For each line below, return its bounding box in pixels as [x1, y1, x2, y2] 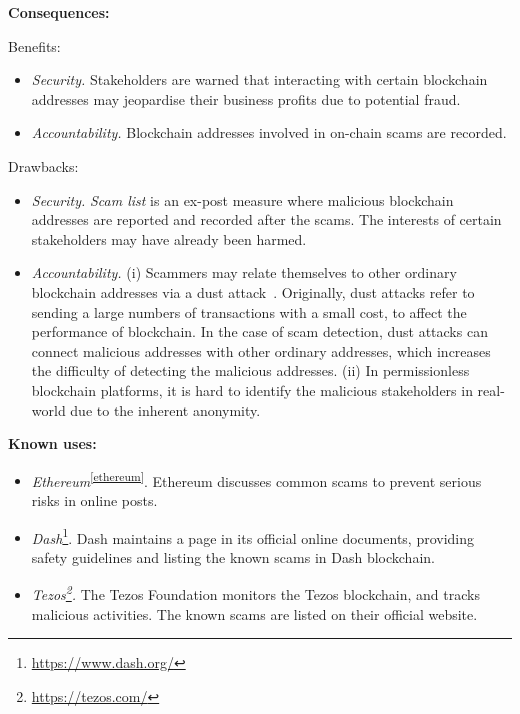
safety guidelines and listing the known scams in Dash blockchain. [31, 546, 435, 567]
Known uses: [8, 433, 97, 454]
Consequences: [8, 2, 110, 22]
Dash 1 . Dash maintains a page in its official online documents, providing [31, 524, 475, 548]
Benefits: [8, 35, 61, 56]
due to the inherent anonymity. [70, 399, 261, 420]
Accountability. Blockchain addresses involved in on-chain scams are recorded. [31, 122, 507, 143]
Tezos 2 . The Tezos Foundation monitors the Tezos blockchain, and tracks [31, 581, 480, 605]
